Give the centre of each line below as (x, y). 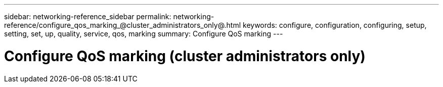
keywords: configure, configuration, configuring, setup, (335, 25)
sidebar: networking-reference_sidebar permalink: (88, 16)
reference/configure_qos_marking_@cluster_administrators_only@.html (123, 25)
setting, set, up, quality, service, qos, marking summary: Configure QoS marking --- (144, 34)
